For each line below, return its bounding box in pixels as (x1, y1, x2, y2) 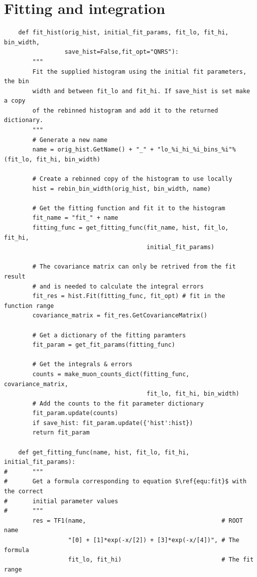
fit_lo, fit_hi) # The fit (68, 556, 254, 564)
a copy (4, 97, 25, 105)
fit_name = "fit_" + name (32, 214, 119, 222)
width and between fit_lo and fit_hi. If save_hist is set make (32, 87, 250, 95)
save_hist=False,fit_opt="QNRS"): (64, 48, 179, 56)
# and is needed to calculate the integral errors (32, 283, 204, 290)
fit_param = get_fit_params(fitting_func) (32, 341, 175, 349)
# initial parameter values (4, 497, 119, 505)
